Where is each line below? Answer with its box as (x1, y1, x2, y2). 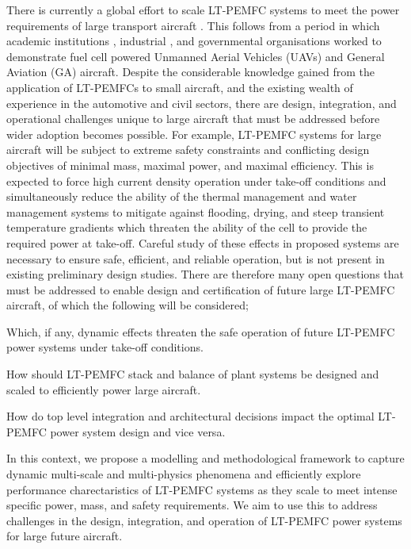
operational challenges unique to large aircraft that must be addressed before (6, 110, 380, 127)
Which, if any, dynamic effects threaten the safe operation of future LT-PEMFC (6, 323, 395, 340)
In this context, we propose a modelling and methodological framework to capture (6, 450, 405, 466)
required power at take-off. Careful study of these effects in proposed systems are (6, 234, 399, 251)
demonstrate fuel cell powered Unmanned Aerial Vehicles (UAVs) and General (6, 48, 385, 64)
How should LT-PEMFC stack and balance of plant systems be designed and (6, 366, 379, 382)
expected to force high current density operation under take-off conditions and (6, 172, 386, 189)
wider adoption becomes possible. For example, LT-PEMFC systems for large (6, 125, 382, 142)
